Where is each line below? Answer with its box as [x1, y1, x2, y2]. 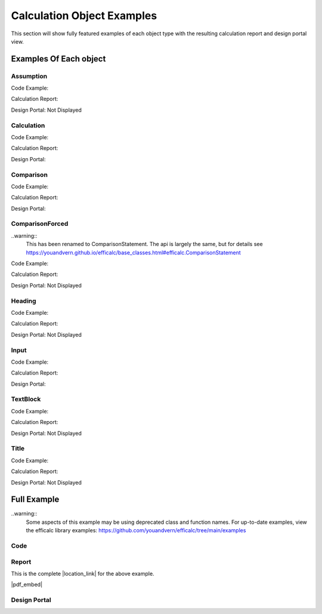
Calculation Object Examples [11, 9, 157, 22]
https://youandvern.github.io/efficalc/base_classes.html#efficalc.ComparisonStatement [26, 248, 241, 256]
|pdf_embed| [11, 581, 43, 588]
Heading [11, 296, 36, 305]
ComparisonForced [11, 220, 69, 228]
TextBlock [11, 395, 41, 403]
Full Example [11, 495, 60, 505]
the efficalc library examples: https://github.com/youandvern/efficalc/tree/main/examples [26, 527, 246, 534]
